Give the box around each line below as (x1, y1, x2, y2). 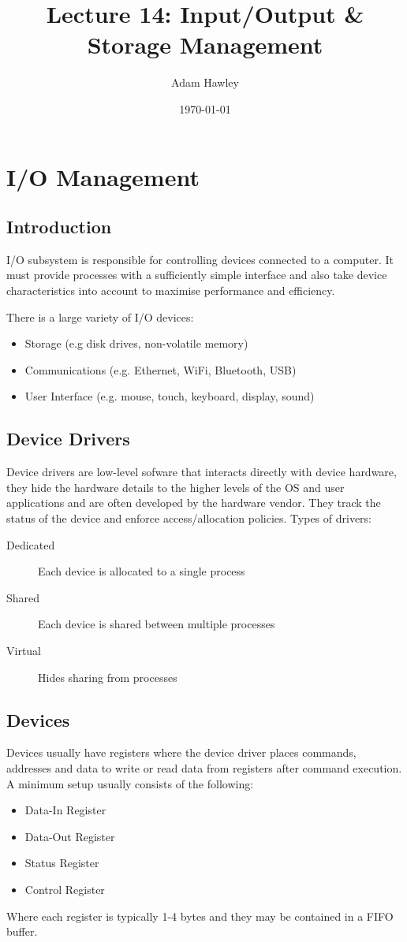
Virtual (6, 642, 42, 658)
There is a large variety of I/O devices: (6, 308, 194, 325)
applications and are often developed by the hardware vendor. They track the (6, 494, 381, 511)
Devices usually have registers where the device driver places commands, (6, 744, 357, 761)
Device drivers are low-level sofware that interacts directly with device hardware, (6, 464, 397, 480)
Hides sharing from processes (38, 668, 177, 685)
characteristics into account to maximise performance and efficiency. (6, 282, 335, 299)
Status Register (24, 855, 99, 871)
